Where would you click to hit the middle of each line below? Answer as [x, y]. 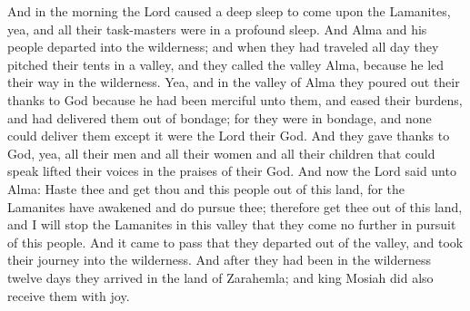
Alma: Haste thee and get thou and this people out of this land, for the [206, 188]
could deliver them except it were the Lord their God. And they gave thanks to [229, 136]
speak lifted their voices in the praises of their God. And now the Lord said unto [232, 171]
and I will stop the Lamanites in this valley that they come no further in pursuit [232, 224]
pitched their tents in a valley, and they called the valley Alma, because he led [226, 64]
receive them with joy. [69, 295]
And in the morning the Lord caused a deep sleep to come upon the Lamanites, [229, 11]
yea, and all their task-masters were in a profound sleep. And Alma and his [217, 29]
